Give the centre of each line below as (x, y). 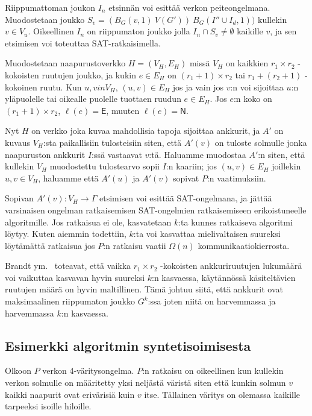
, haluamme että (68, 178)
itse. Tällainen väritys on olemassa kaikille (222, 394)
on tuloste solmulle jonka (261, 142)
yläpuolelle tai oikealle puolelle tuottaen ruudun (93, 99)
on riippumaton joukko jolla (139, 31)
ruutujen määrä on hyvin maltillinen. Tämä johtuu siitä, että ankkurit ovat (144, 289)
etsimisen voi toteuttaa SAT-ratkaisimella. (83, 43)
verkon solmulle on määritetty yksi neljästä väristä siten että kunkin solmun (145, 383)
